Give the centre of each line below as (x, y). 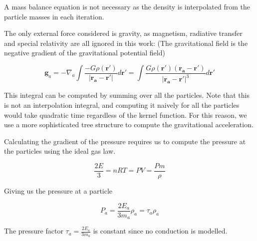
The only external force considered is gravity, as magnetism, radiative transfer (123, 33)
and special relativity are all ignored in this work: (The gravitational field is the (126, 43)
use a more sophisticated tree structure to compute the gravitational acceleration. (129, 124)
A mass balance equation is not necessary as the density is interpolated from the (127, 6)
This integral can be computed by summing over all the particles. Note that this (127, 95)
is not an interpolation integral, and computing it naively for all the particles (122, 105)
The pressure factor (34, 231)
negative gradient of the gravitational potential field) (85, 53)
